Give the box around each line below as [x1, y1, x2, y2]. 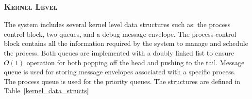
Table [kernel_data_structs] [4, 85, 89, 96]
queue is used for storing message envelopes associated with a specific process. [4, 67, 236, 77]
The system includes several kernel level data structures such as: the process [4, 19, 231, 29]
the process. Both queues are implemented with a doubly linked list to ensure [4, 48, 234, 57]
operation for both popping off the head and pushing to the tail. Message [26, 57, 245, 67]
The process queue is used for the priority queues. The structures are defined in [4, 76, 240, 86]
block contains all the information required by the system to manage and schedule [4, 38, 248, 48]
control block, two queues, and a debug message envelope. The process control [4, 28, 236, 39]
